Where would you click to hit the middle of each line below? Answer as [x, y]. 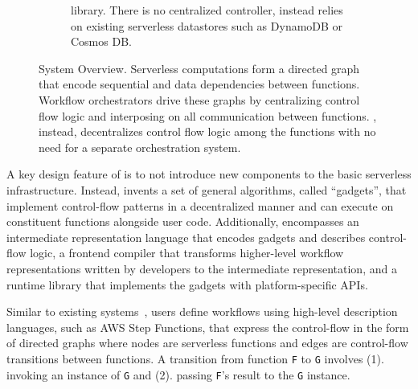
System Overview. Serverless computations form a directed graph [199, 68]
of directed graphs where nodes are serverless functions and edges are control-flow [207, 343]
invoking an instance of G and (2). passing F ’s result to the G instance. [178, 374]
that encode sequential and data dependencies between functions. [199, 84]
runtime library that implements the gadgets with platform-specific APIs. [187, 284]
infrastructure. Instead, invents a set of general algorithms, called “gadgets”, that [207, 189]
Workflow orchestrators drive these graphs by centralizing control [199, 99]
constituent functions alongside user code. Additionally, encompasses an [183, 221]
